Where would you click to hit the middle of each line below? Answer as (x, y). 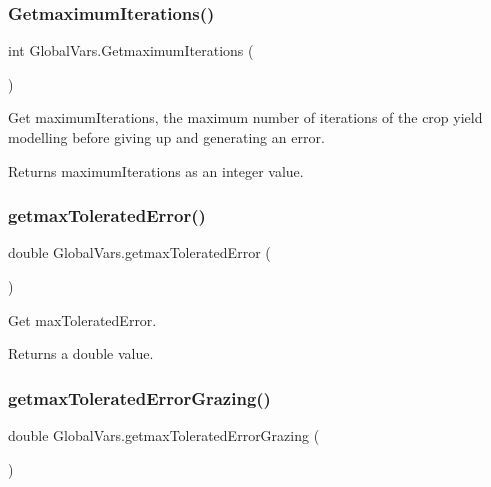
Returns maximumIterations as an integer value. (156, 170)
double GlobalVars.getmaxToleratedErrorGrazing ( (164, 435)
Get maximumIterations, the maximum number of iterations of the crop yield (245, 117)
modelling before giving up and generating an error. (166, 137)
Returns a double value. (81, 353)
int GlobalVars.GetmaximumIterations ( (131, 50)
